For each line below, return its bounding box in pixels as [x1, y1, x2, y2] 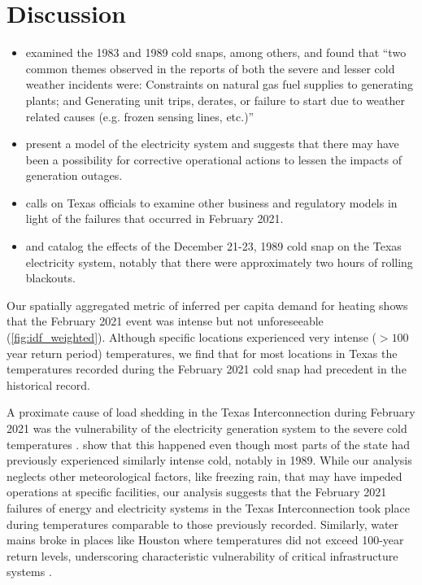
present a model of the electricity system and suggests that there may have [25, 135, 399, 152]
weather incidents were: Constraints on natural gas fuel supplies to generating [25, 76, 414, 93]
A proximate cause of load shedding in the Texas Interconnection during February [7, 404, 415, 421]
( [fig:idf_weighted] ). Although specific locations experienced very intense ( [7, 329, 376, 346]
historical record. [7, 376, 90, 393]
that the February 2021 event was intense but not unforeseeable [7, 312, 324, 330]
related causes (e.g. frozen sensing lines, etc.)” [25, 107, 255, 124]
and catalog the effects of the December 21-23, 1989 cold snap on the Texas [25, 238, 402, 255]
